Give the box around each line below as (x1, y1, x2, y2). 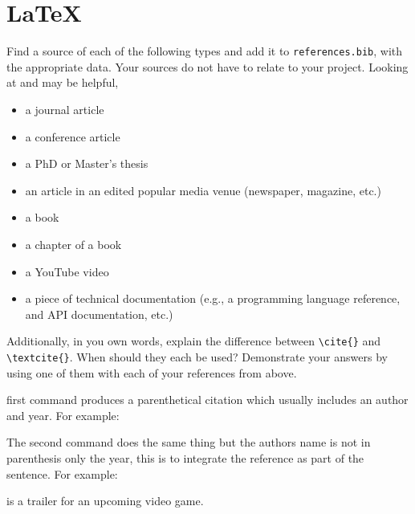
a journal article (25, 100, 104, 117)
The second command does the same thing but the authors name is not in (6, 434, 371, 451)
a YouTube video (25, 263, 109, 279)
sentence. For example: (6, 465, 118, 482)
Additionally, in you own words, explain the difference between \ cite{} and (6, 332, 381, 349)
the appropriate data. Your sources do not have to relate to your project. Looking (6, 58, 409, 75)
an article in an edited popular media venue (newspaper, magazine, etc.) (25, 182, 381, 198)
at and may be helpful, (6, 74, 119, 91)
